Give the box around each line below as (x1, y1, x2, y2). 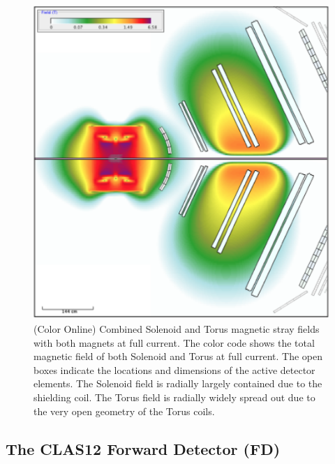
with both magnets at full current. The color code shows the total (33, 335, 315, 350)
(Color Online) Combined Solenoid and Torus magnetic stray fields (33, 322, 320, 336)
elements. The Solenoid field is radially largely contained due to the (33, 376, 322, 391)
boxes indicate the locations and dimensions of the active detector (33, 362, 315, 377)
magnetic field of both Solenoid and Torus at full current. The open (33, 349, 323, 364)
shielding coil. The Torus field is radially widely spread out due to (33, 390, 315, 405)
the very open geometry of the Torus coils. (33, 403, 215, 418)
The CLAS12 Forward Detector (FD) (6, 437, 281, 459)
